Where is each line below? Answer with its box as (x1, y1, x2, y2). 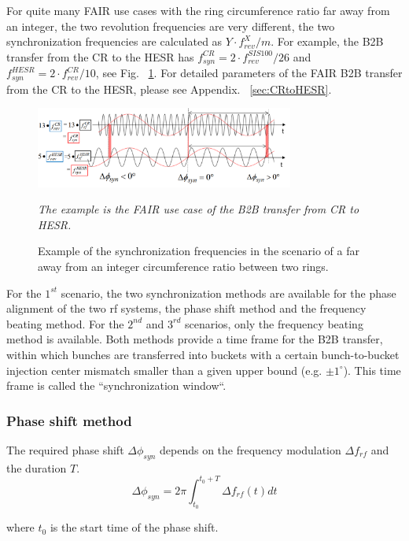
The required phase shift (6, 442, 124, 458)
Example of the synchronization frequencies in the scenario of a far (38, 243, 359, 259)
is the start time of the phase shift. (50, 519, 219, 535)
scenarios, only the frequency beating (184, 315, 363, 332)
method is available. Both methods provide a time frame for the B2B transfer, (6, 331, 383, 347)
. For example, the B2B (271, 33, 384, 50)
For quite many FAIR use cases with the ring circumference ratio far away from (6, 2, 390, 18)
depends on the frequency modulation (160, 442, 341, 458)
